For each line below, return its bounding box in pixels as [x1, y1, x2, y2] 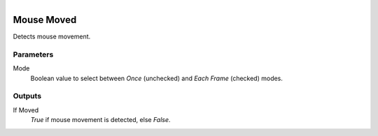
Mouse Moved [13, 14, 77, 26]
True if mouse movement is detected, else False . [30, 116, 171, 124]
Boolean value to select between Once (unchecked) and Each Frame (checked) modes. [30, 74, 283, 82]
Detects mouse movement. [13, 32, 91, 41]
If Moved [13, 105, 38, 114]
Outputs [13, 91, 42, 101]
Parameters [13, 50, 54, 59]
